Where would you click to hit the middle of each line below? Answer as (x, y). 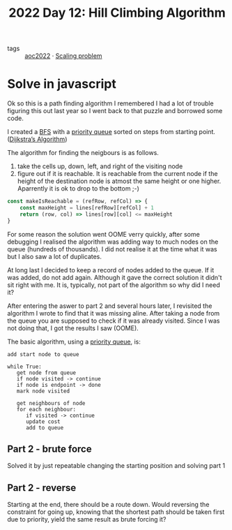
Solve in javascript (62, 84)
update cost (43, 421)
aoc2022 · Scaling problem (63, 56)
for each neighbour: (46, 409)
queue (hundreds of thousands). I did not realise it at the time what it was (112, 249)
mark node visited (43, 391)
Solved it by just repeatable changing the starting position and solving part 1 (116, 466)
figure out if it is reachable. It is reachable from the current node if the (117, 174)
